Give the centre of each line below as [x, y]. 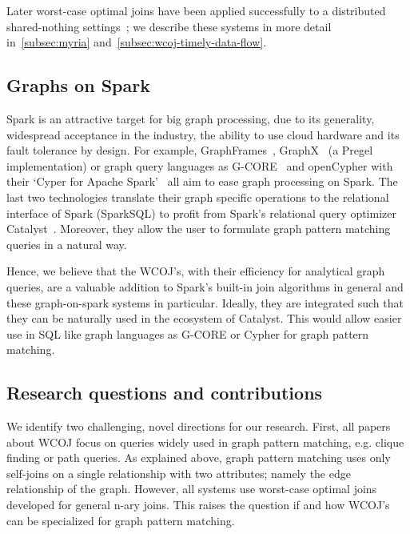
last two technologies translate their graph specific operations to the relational [198, 197]
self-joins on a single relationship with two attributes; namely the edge [179, 473]
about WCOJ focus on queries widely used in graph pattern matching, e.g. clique [205, 442]
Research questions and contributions [165, 393]
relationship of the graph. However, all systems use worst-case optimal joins [192, 489]
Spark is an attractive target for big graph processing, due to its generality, [191, 118]
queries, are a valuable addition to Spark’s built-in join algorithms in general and [205, 286]
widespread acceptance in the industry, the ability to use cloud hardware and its [203, 134]
